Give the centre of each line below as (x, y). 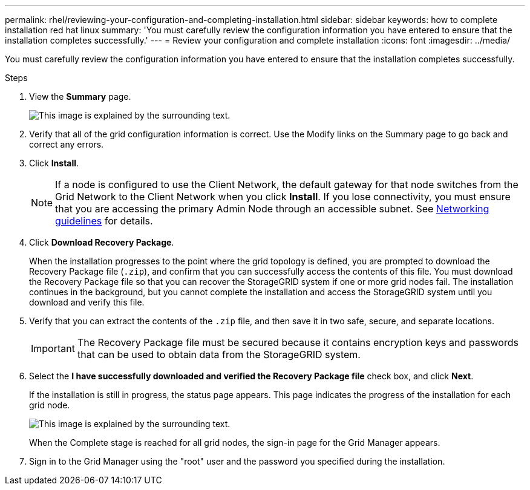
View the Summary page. (80, 96)
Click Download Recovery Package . (102, 242)
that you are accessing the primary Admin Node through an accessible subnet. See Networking (272, 209)
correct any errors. (67, 144)
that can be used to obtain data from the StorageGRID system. (219, 354)
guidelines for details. (104, 221)
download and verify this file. (87, 302)
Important (53, 348)
